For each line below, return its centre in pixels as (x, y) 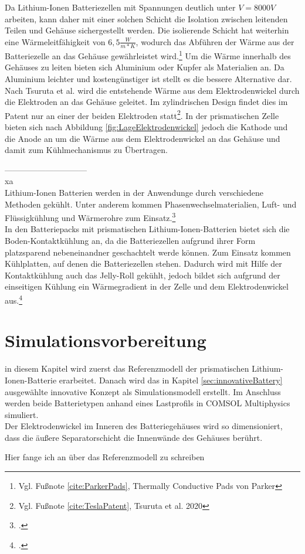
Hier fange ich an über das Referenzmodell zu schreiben (105, 457)
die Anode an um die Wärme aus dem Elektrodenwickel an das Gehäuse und (143, 138)
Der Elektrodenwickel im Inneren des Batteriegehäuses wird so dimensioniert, (144, 426)
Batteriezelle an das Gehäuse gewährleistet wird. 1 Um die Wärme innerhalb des (148, 55)
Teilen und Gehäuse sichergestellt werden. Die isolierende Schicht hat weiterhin (147, 30)
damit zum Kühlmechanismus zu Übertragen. (86, 150)
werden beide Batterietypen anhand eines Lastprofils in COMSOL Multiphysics (148, 403)
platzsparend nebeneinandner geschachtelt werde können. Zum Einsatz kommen (148, 252)
